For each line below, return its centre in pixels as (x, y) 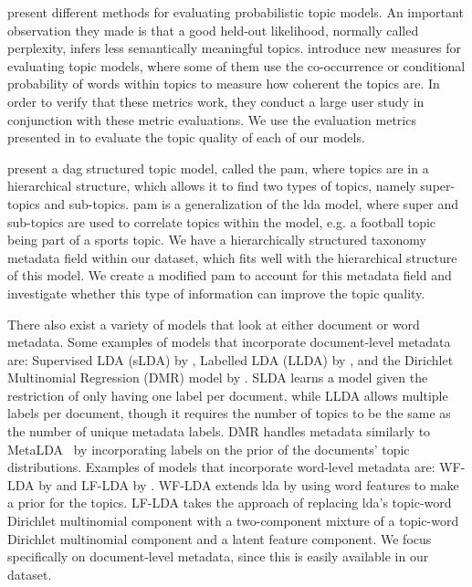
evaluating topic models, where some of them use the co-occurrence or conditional (236, 65)
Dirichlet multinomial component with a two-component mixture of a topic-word (233, 521)
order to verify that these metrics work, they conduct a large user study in (216, 101)
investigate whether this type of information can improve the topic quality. (216, 293)
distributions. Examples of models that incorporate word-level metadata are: (221, 467)
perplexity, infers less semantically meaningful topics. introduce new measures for (234, 48)
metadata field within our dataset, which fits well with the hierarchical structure (232, 257)
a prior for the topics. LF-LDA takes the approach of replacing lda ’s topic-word (230, 503)
